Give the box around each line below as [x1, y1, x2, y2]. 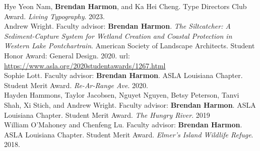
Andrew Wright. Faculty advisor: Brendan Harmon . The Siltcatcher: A [4, 21, 231, 31]
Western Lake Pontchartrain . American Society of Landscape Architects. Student [4, 40, 255, 51]
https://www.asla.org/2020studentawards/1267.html [4, 60, 166, 70]
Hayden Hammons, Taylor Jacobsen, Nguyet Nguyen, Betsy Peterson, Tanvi [4, 90, 239, 100]
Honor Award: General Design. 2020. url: [4, 50, 130, 60]
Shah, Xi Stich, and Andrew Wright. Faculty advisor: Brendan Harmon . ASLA [4, 99, 256, 110]
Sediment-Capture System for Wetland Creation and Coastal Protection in [4, 30, 232, 41]
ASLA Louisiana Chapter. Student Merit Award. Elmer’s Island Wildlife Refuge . [4, 129, 253, 139]
